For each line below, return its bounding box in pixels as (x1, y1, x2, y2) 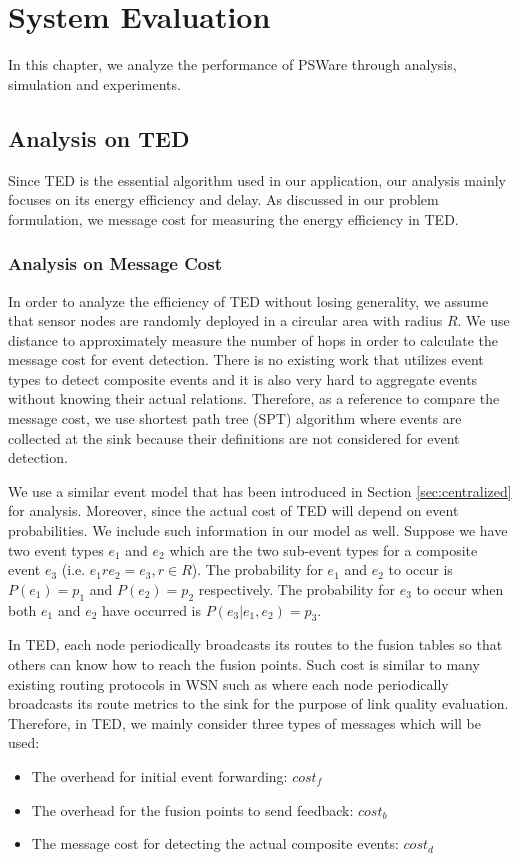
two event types (8, 539, 104, 560)
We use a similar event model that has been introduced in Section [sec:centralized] (8, 480, 512, 501)
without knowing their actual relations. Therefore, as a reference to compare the (8, 388, 500, 409)
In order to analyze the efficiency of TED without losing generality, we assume (8, 290, 489, 311)
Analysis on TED (8, 122, 190, 153)
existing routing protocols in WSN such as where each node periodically (8, 673, 449, 694)
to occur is (388, 559, 453, 580)
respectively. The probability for (198, 578, 395, 599)
